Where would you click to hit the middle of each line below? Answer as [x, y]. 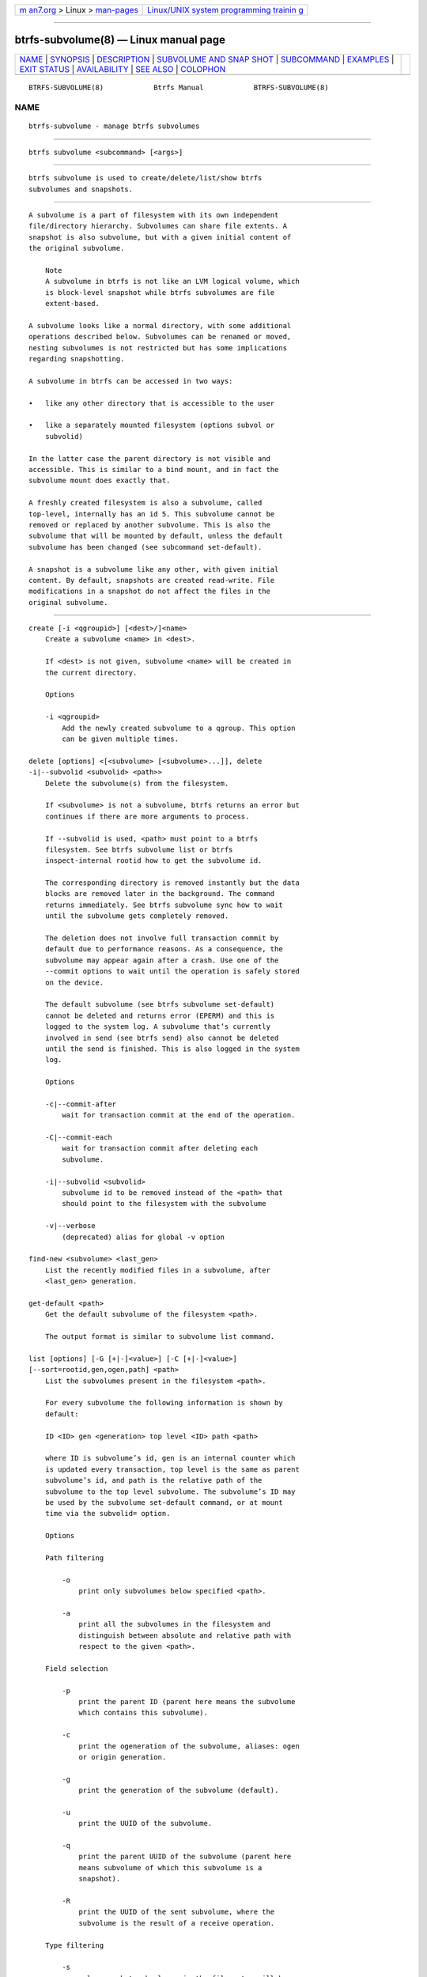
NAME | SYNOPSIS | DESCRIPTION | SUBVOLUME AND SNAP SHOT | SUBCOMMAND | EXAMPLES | [207, 59]
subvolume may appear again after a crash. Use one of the [162, 960]
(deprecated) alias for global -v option [144, 1237]
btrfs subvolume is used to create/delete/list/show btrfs [145, 178]
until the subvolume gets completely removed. [137, 916]
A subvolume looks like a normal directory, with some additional [160, 325]
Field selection [76, 1668]
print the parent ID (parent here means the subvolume [187, 1701]
